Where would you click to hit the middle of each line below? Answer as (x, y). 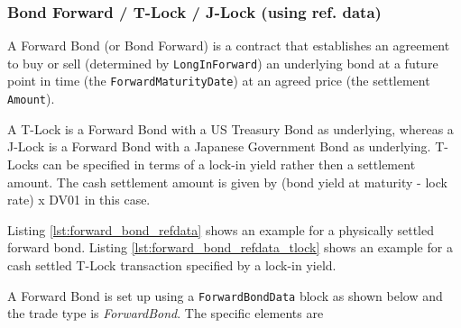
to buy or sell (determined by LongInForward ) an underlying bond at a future (223, 63)
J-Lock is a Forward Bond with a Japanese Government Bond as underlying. (219, 146)
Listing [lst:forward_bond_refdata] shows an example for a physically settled (221, 229)
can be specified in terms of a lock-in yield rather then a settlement (229, 164)
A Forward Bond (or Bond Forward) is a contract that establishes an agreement (229, 46)
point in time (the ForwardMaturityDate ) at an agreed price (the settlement (219, 81)
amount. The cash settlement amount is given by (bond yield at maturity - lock (227, 182)
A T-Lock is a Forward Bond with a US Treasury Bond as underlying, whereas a (230, 128)
